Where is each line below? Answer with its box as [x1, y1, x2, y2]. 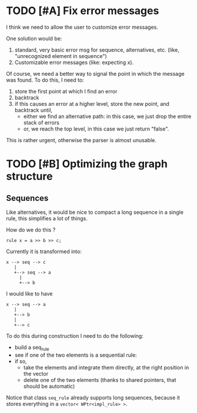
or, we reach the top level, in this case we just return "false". [23, 125, 169, 132]
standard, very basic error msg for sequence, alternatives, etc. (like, [14, 46, 179, 53]
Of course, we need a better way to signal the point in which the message [6, 70, 185, 77]
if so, [14, 357, 28, 365]
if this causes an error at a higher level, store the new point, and [14, 100, 169, 107]
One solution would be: [6, 35, 62, 42]
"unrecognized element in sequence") [14, 52, 107, 59]
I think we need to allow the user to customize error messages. [6, 23, 159, 31]
